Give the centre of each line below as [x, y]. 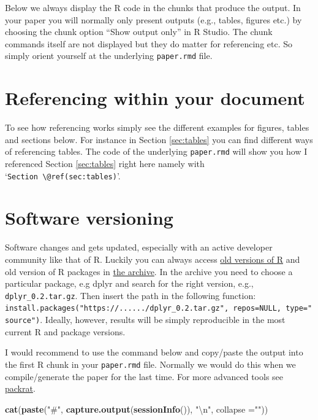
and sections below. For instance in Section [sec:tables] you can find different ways [159, 139]
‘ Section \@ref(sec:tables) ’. [63, 175]
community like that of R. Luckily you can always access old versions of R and [153, 259]
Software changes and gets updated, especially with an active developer [139, 247]
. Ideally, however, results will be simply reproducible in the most [163, 320]
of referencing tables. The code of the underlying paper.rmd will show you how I [156, 151]
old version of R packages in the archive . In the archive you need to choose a [149, 271]
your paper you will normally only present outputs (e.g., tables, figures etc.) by [153, 19]
